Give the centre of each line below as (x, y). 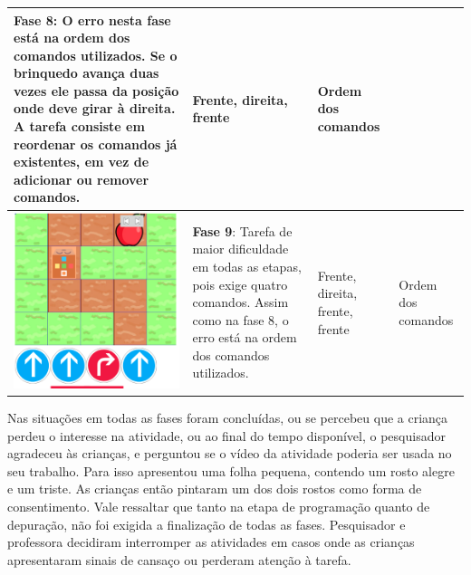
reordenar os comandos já (96, 144)
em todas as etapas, (247, 266)
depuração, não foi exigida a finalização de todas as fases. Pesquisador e (207, 524)
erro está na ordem (245, 337)
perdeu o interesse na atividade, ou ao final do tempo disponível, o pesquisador (226, 435)
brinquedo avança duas (87, 73)
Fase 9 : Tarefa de (242, 230)
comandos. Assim (240, 302)
